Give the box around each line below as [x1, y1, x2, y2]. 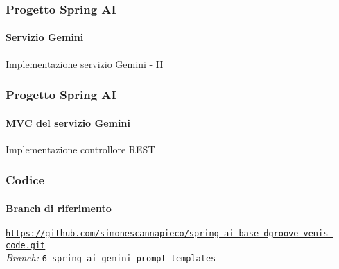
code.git [6, 240, 46, 250]
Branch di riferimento [6, 200, 112, 215]
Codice [6, 171, 45, 189]
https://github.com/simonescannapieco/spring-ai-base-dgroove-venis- [6, 229, 333, 239]
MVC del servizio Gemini [6, 115, 130, 130]
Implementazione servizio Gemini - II [6, 56, 164, 71]
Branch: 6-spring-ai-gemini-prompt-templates [6, 250, 216, 265]
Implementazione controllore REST [6, 141, 155, 156]
